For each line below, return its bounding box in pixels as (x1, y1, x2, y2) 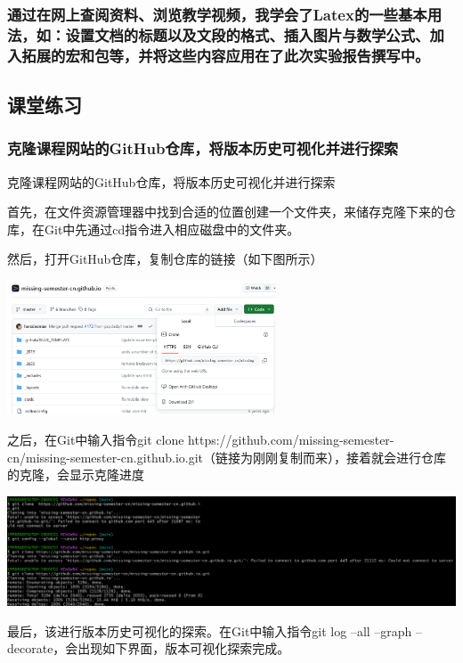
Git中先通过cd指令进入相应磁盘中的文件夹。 (44, 219, 300, 238)
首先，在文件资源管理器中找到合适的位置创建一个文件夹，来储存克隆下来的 (7, 202, 443, 221)
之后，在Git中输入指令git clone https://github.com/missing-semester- (7, 430, 394, 448)
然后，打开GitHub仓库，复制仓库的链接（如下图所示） (7, 250, 323, 268)
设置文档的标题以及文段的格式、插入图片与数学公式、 (65, 23, 430, 45)
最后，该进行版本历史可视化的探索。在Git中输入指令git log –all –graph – (7, 621, 423, 640)
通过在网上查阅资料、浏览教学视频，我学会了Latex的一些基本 (7, 3, 427, 25)
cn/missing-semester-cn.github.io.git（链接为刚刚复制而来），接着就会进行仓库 (7, 447, 447, 466)
